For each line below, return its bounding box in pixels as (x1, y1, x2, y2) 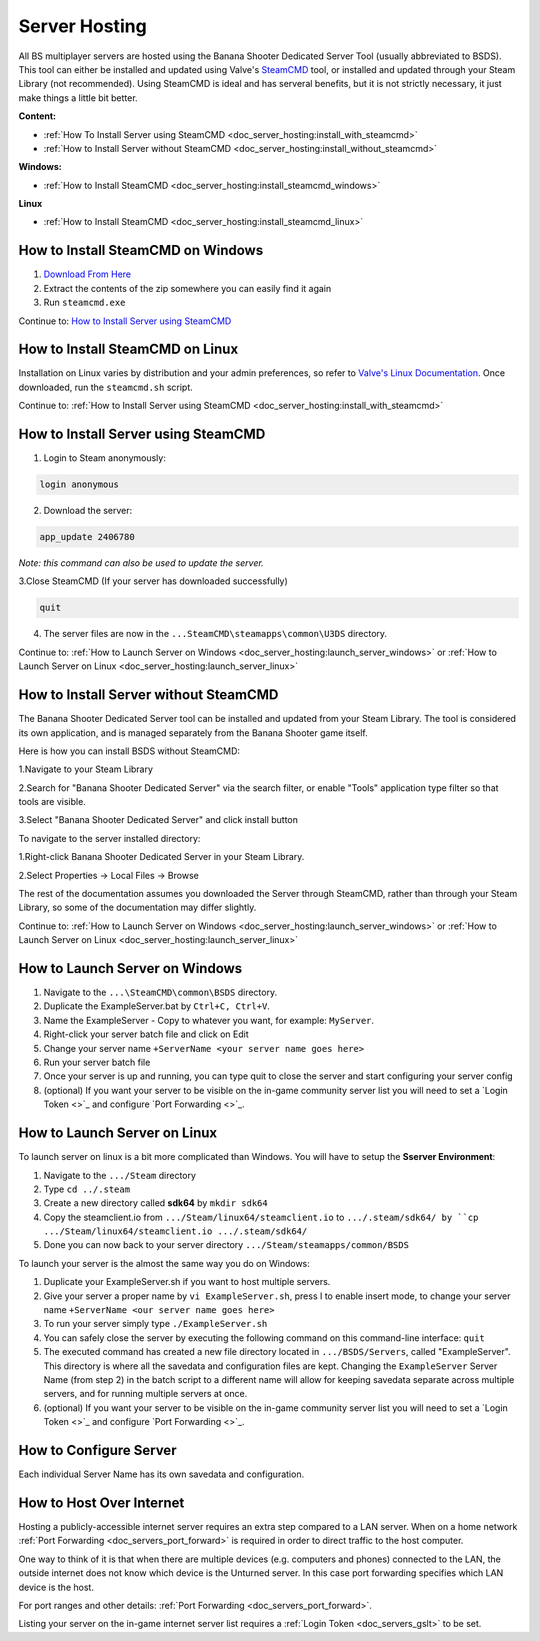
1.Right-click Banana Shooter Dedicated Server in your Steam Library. (18, 851, 305, 863)
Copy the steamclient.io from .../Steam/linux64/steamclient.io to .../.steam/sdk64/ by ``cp (43, 1211, 479, 1223)
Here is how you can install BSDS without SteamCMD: (18, 745, 240, 757)
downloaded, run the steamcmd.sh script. (18, 381, 194, 393)
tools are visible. (18, 796, 87, 808)
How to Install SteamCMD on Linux (18, 341, 239, 358)
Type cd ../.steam (43, 1183, 130, 1195)
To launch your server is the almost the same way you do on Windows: (18, 1257, 310, 1269)
